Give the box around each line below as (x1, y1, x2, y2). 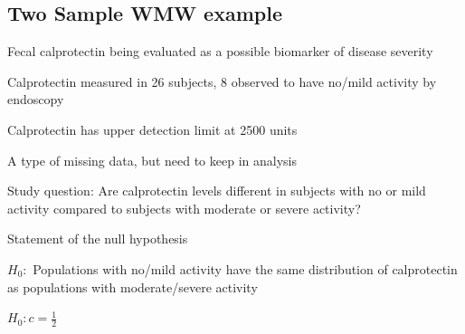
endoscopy (7, 90, 64, 109)
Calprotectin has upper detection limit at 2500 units (7, 119, 298, 138)
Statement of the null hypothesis (7, 229, 188, 248)
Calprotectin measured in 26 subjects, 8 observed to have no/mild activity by (7, 72, 437, 91)
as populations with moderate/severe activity (7, 277, 258, 296)
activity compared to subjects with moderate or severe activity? (7, 198, 361, 217)
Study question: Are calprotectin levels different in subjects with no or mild (7, 181, 426, 200)
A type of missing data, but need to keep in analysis (7, 150, 297, 169)
